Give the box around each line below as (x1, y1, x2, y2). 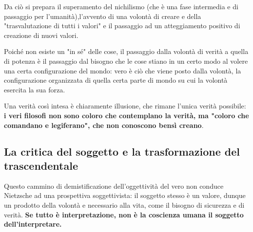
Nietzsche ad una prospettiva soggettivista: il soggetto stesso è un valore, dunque (4, 190, 246, 200)
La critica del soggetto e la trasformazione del (4, 143, 240, 159)
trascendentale (4, 158, 78, 173)
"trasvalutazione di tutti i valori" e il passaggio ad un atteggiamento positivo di (4, 20, 240, 31)
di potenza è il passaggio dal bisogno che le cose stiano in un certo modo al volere (4, 55, 248, 66)
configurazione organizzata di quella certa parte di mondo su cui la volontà (4, 75, 228, 85)
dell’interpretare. (4, 219, 62, 229)
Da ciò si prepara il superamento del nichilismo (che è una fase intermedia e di (4, 1, 238, 11)
